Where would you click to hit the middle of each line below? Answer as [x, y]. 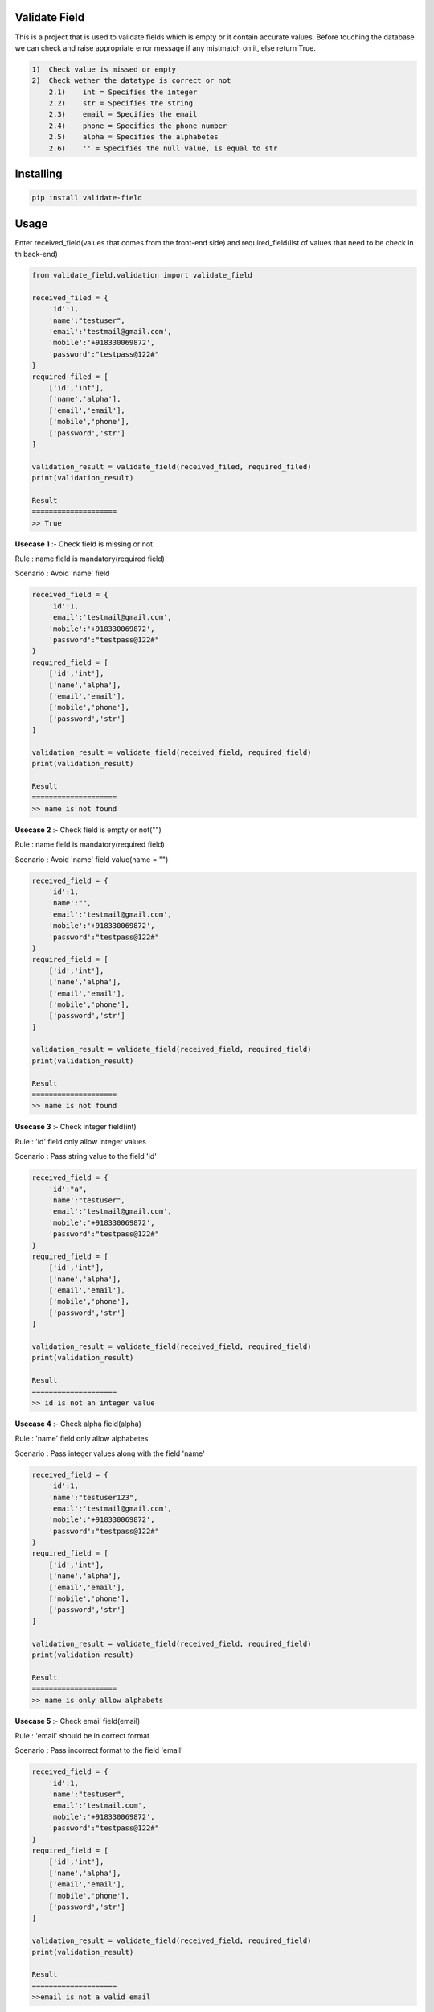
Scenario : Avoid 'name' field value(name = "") [92, 859]
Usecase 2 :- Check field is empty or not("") [88, 830]
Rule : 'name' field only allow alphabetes [82, 1439]
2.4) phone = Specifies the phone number [138, 126]
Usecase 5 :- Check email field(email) [78, 1721]
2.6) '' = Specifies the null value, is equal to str [163, 148]
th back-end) [36, 254]
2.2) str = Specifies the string [121, 103]
